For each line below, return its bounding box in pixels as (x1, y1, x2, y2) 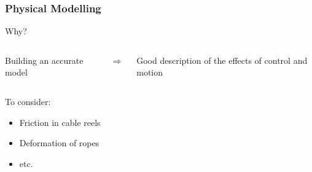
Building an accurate (5, 53, 84, 66)
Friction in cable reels (19, 115, 101, 128)
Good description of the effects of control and (136, 53, 308, 66)
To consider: (5, 95, 51, 107)
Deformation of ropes (19, 136, 99, 149)
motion (136, 66, 163, 79)
